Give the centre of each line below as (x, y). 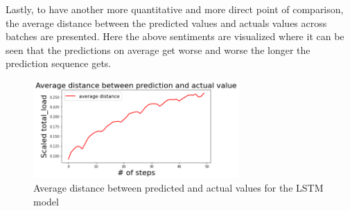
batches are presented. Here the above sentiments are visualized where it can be (175, 36)
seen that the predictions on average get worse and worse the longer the (158, 49)
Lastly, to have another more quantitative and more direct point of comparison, (175, 9)
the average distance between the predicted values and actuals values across (166, 22)
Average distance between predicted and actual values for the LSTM (178, 188)
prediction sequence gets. (59, 63)
